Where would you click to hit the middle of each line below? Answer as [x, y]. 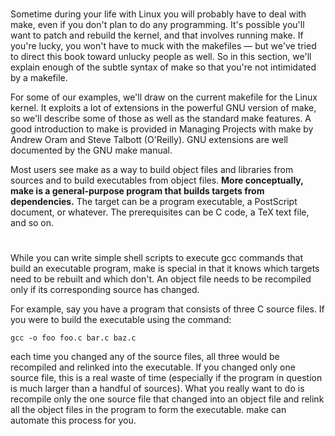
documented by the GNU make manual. [91, 150]
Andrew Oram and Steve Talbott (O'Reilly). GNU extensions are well [149, 140]
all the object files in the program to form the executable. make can [148, 410]
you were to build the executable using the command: [121, 320]
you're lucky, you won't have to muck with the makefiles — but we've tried [163, 46]
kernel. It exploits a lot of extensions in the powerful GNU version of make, [163, 108]
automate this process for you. [73, 420]
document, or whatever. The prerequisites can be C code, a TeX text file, [160, 212]
